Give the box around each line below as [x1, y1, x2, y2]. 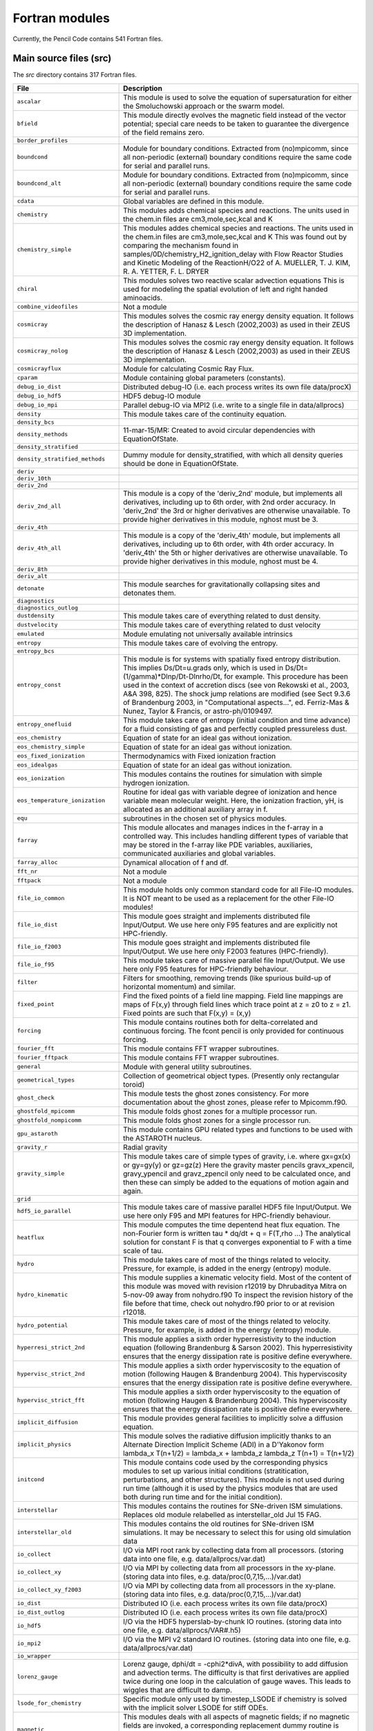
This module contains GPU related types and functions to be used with [123, 1124, 353, 1134]
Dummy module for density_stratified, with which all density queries [123, 450, 343, 460]
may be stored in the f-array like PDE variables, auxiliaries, [123, 840, 313, 850]
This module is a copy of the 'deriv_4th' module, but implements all [123, 530, 341, 540]
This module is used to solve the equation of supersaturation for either [123, 92, 352, 102]
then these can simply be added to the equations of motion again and [123, 1177, 349, 1187]
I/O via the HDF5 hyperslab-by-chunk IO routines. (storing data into [123, 1617, 342, 1626]
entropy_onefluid [17, 721, 72, 728]
